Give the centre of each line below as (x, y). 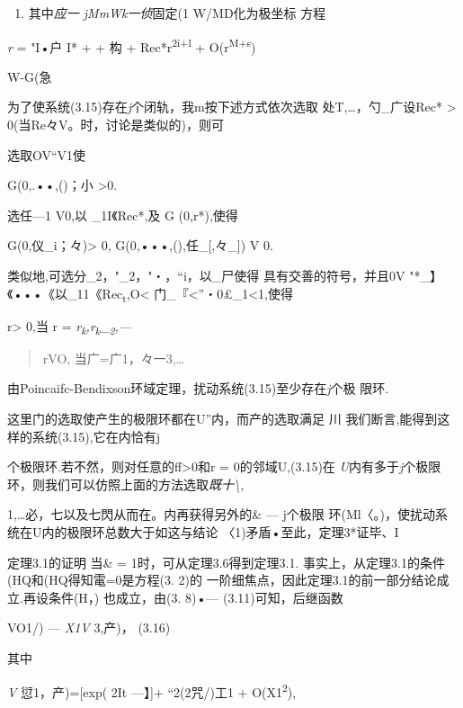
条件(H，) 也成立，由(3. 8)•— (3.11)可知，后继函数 (196, 597)
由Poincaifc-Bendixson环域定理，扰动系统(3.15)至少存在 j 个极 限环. (198, 388)
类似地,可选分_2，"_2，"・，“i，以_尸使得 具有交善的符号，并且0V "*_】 (225, 275)
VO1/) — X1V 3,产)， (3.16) (89, 627)
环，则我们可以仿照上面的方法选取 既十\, (126, 484)
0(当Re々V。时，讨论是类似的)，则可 (116, 125)
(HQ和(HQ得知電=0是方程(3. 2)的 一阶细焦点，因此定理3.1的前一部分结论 (222, 580)
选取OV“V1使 (47, 154)
